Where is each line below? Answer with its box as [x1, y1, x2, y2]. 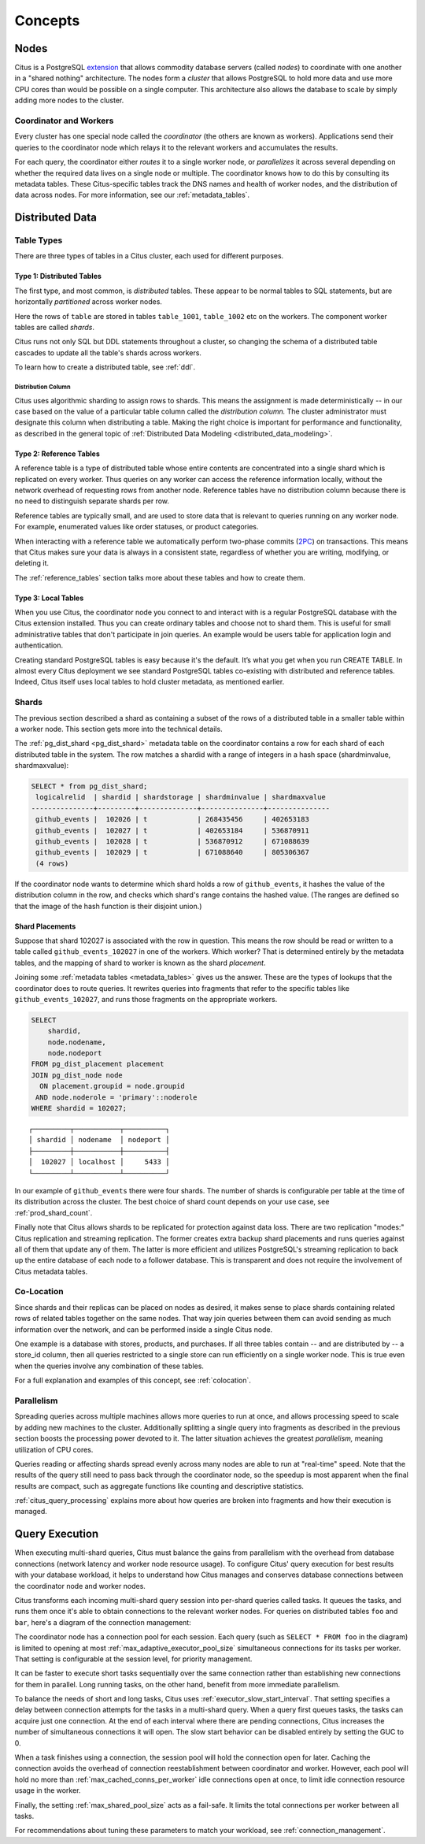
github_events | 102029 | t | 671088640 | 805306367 [35, 848, 310, 857]
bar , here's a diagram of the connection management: [14, 1617, 192, 1627]
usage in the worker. [14, 1786, 81, 1795]
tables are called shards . [14, 323, 94, 332]
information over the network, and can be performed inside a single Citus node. [14, 1324, 273, 1334]
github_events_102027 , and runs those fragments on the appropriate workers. [14, 994, 278, 1004]
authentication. [14, 640, 64, 650]
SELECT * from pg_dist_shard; [31, 782, 148, 791]
